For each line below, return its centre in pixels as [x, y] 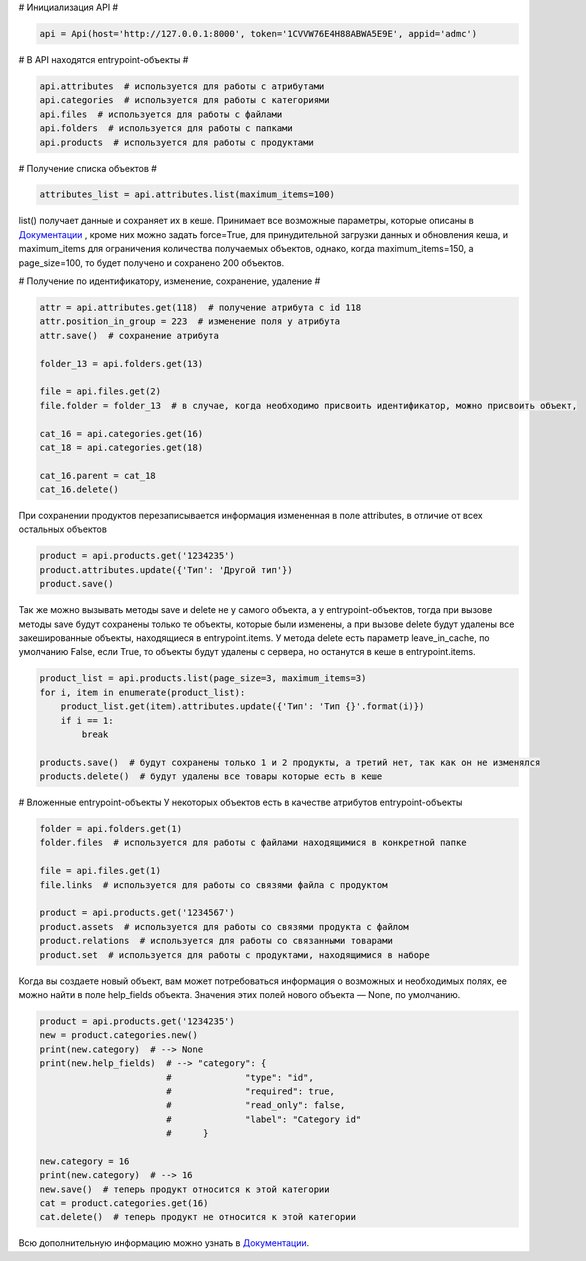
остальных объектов [62, 529]
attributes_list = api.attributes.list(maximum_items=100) [187, 194]
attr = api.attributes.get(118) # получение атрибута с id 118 [200, 308]
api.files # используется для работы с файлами [161, 114]
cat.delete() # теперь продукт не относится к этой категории [198, 1217]
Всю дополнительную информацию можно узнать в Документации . [164, 1243]
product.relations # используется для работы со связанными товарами [216, 941]
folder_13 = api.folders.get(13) [121, 363]
